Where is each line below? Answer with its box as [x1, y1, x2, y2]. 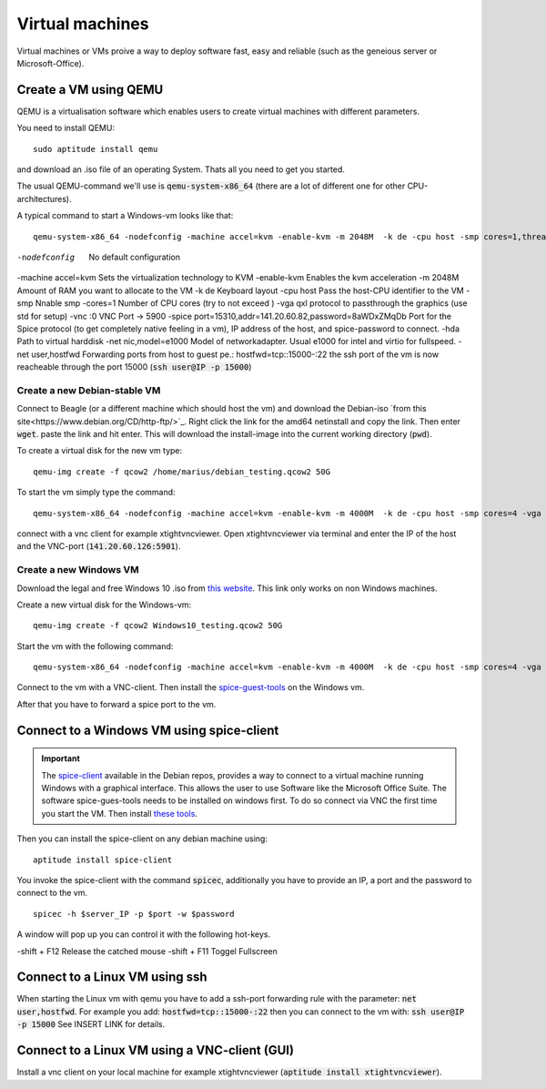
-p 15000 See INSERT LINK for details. [16, 1019, 166, 1030]
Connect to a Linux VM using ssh [16, 970, 208, 985]
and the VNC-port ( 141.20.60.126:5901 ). [16, 541, 181, 552]
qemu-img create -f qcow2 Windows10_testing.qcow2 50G [33, 620, 283, 631]
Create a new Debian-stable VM [16, 383, 161, 396]
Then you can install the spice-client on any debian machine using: [16, 833, 268, 844]
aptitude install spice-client [33, 854, 173, 865]
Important [41, 753, 81, 764]
